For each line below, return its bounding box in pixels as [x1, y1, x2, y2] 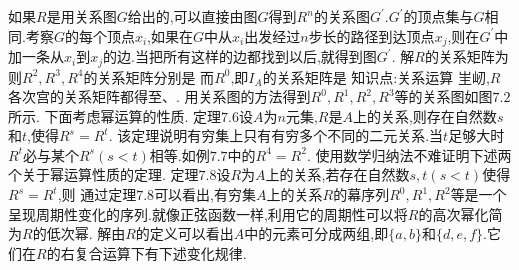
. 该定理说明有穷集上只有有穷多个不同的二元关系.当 [108, 125, 444, 146]
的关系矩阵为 [424, 46, 509, 67]
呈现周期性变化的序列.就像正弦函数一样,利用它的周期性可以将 [8, 203, 408, 224]
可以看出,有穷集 [154, 184, 257, 205]
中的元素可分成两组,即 [244, 223, 389, 244]
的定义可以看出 [135, 223, 234, 244]
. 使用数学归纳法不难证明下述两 [306, 144, 512, 165]
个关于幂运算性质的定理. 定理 [8, 164, 199, 185]
